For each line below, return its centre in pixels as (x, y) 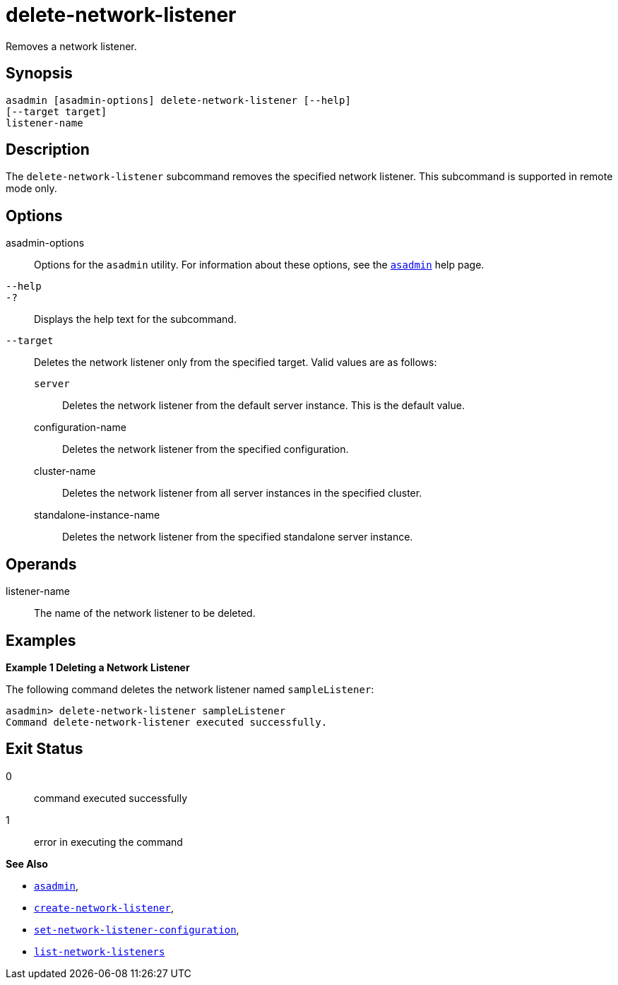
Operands (41, 564)
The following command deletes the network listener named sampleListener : (190, 689)
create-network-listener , (104, 907)
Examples (41, 640)
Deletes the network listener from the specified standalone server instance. (238, 537)
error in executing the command (108, 842)
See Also (27, 863)
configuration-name (80, 427)
